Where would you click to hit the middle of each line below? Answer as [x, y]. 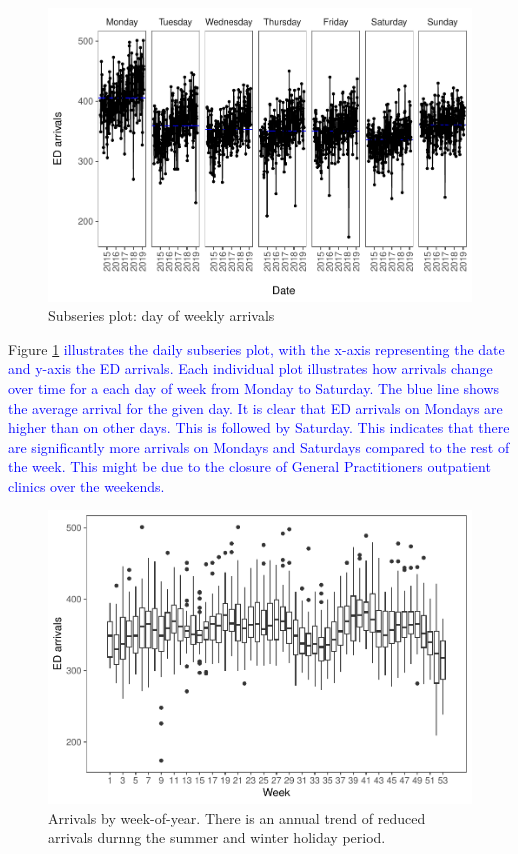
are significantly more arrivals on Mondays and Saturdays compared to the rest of [259, 446]
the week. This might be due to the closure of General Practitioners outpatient [249, 466]
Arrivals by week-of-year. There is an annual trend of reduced [237, 817]
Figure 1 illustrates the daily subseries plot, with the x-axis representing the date [256, 348]
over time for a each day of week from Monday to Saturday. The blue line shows [254, 387]
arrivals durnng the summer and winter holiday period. [217, 837]
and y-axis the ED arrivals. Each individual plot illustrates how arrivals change [250, 368]
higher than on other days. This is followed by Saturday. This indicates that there [259, 427]
